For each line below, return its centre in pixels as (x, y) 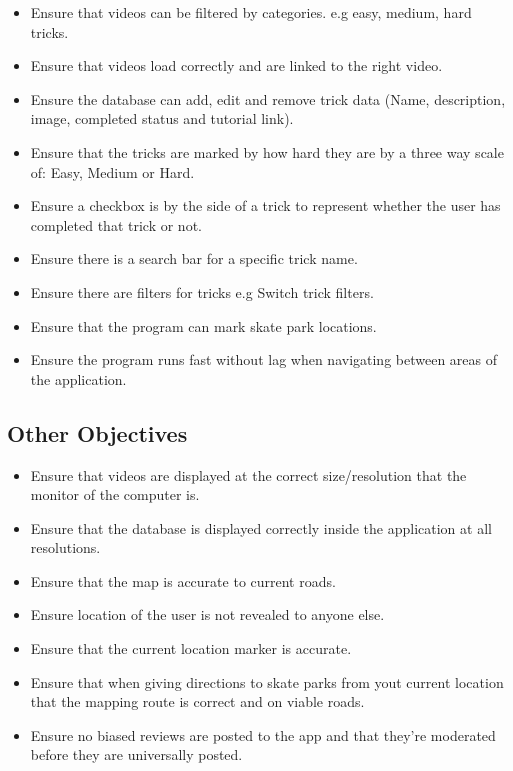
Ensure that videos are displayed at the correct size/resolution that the (248, 474)
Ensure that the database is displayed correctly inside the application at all (261, 527)
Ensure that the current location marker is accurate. (191, 648)
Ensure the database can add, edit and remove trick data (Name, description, (268, 98)
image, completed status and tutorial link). (162, 118)
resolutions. (65, 547)
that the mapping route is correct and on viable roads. (197, 701)
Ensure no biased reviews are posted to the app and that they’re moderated (263, 734)
